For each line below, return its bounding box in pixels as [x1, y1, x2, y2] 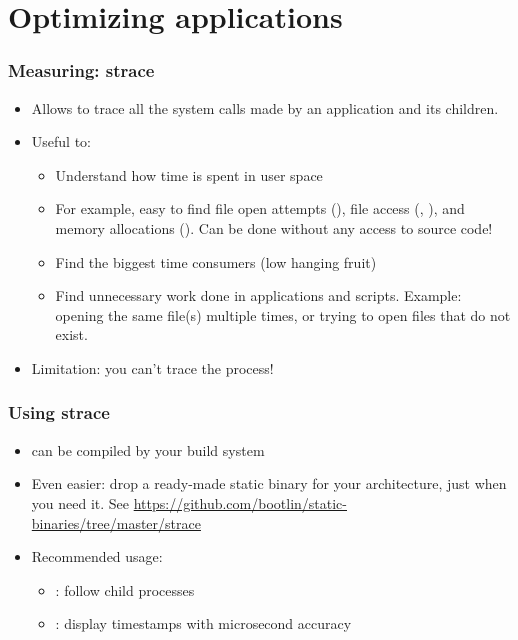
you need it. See [31, 492, 130, 513]
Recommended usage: [31, 546, 163, 567]
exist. [55, 324, 88, 345]
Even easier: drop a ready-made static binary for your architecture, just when [31, 473, 507, 494]
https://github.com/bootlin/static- [133, 492, 347, 513]
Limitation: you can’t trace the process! [31, 357, 274, 378]
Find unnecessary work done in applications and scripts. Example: [55, 285, 462, 306]
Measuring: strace [8, 58, 155, 83]
